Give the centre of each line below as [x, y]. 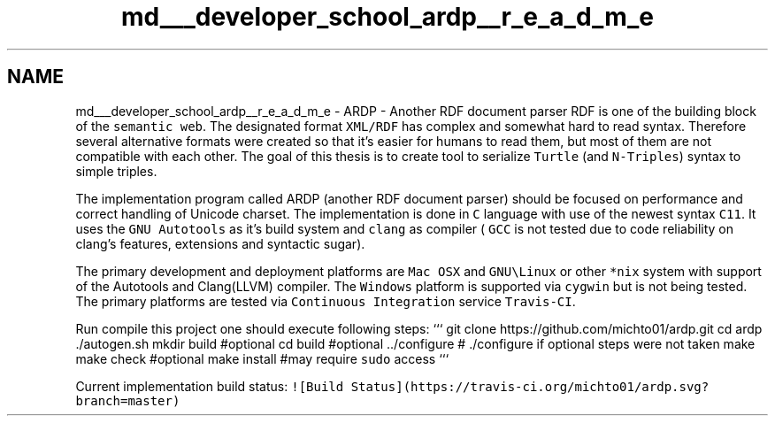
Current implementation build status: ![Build [210, 386]
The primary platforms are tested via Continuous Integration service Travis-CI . [326, 301]
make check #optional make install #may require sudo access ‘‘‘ [262, 358]
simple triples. [116, 171]
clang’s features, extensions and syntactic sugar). [220, 243]
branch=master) [128, 400]
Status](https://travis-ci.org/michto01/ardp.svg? [530, 386]
